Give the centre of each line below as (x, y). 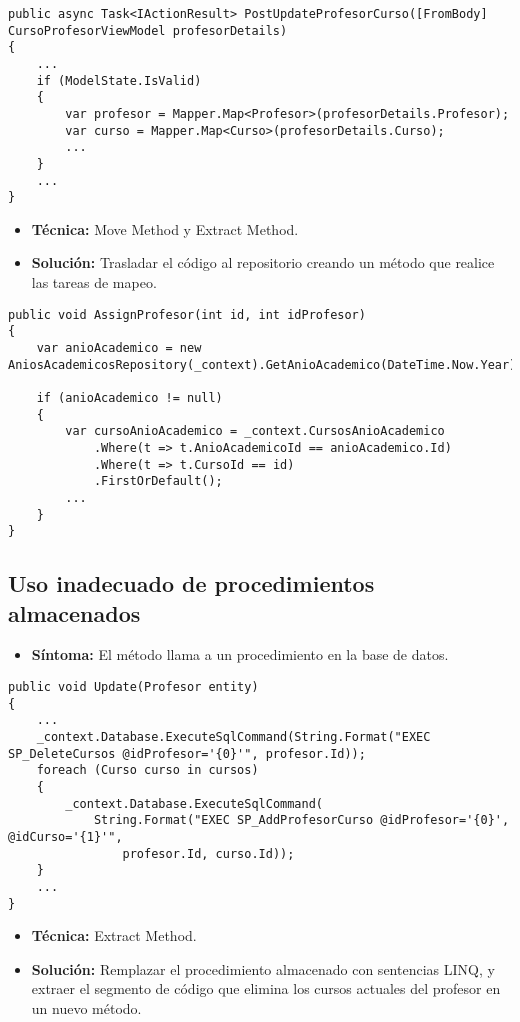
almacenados (74, 612)
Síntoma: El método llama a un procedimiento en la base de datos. (240, 654)
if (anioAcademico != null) (129, 397)
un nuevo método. (86, 1008)
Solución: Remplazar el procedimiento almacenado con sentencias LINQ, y (263, 968)
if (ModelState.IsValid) (119, 80)
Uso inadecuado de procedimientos (191, 583)
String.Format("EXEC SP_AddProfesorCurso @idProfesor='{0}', (301, 820)
